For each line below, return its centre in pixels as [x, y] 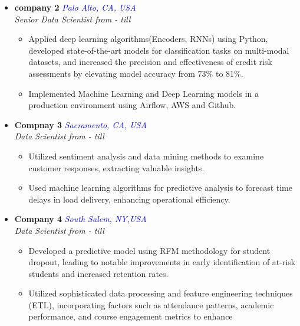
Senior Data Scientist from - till [72, 19]
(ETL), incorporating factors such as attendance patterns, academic [151, 304]
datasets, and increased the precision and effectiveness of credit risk [150, 62]
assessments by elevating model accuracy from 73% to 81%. [136, 73]
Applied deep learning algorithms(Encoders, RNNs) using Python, [148, 39]
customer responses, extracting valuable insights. [116, 167]
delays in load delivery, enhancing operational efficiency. [129, 199]
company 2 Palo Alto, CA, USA [75, 7]
